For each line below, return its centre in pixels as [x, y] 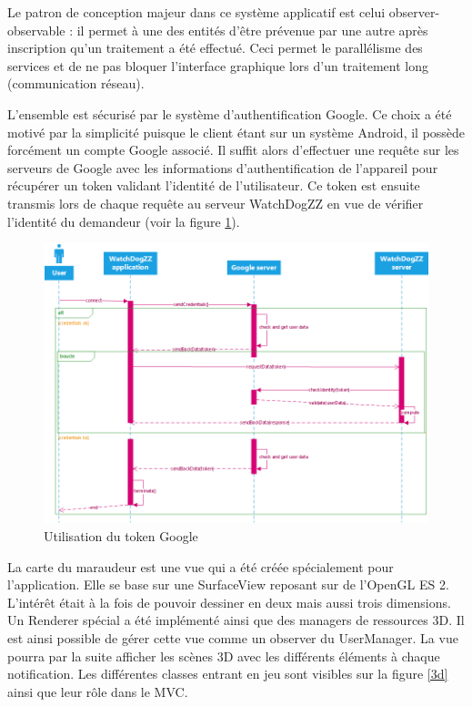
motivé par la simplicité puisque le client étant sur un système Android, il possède [236, 132]
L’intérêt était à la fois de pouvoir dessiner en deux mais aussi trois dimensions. [229, 602]
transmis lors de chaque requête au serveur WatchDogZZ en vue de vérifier [216, 203]
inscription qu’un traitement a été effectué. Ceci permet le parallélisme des [215, 48]
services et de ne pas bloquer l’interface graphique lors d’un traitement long [218, 65]
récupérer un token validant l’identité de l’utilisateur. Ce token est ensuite [214, 185]
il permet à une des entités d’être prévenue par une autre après [252, 30]
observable [36, 30]
